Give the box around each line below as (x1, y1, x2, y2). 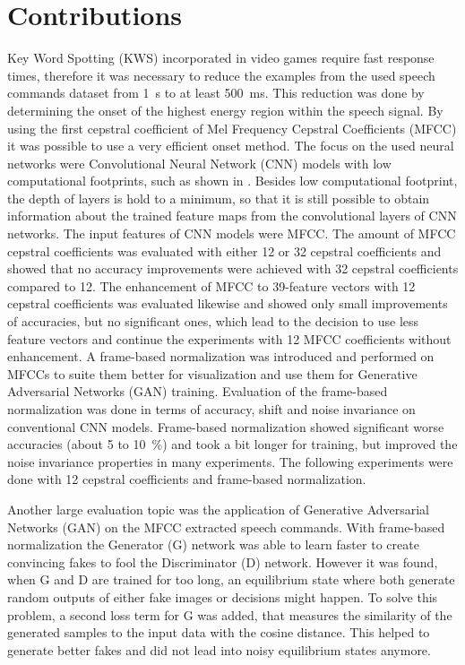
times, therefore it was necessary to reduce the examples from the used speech (7, 65, 435, 84)
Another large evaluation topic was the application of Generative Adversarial (7, 499, 430, 518)
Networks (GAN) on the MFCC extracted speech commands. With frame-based (7, 517, 445, 536)
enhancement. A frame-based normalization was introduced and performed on (7, 347, 435, 366)
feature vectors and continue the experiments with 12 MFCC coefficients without (7, 329, 452, 348)
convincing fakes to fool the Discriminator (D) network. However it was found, (7, 552, 438, 571)
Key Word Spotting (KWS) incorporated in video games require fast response (7, 48, 435, 67)
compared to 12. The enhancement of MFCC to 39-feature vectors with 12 (7, 276, 416, 295)
